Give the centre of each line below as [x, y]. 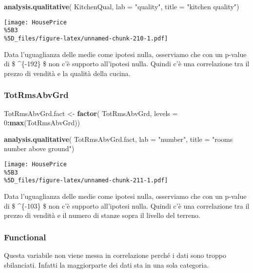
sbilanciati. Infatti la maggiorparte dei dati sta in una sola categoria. [107, 264]
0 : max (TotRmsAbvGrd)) [42, 123]
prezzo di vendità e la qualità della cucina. [67, 73]
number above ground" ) [39, 148]
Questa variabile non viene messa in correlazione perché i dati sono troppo [115, 255]
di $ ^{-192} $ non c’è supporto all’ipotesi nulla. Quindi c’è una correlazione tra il [127, 64]
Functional [25, 237]
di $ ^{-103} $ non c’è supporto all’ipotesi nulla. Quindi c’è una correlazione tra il [127, 205]
